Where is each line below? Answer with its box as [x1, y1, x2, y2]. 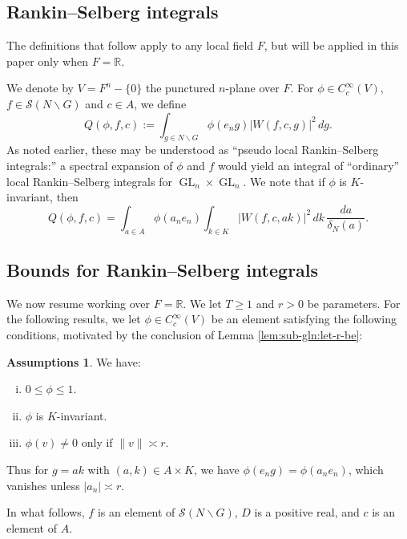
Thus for [6, 460, 49, 477]
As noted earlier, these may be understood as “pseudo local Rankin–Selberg [6, 141, 379, 158]
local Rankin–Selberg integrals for [6, 172, 172, 189]
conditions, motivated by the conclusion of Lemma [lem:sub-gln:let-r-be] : [6, 326, 363, 342]
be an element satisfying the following [211, 310, 397, 327]
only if [81, 434, 113, 451]
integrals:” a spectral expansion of [6, 156, 173, 173]
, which [348, 460, 384, 477]
